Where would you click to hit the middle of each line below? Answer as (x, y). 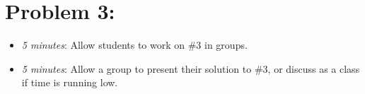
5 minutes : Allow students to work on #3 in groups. (134, 45)
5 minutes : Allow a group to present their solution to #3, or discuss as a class (191, 68)
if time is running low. (70, 82)
